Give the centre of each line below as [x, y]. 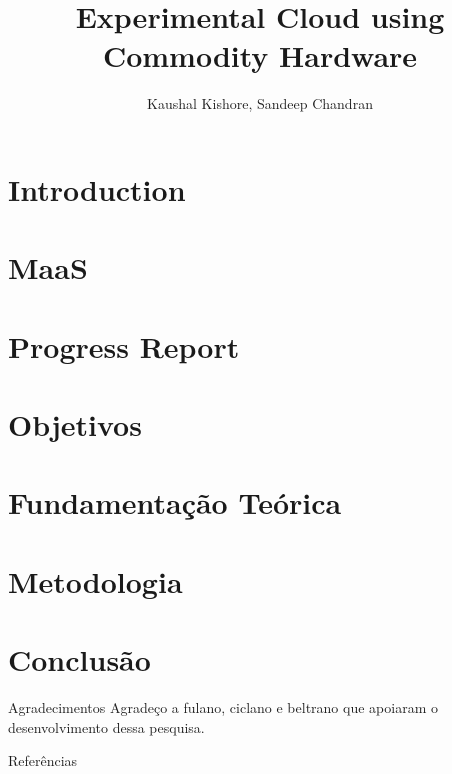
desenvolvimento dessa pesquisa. [106, 726]
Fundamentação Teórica [175, 502]
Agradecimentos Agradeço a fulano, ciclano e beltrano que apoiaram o [223, 707]
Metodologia [95, 580]
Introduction [97, 188]
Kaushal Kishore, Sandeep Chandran [260, 103]
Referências [43, 760]
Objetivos [75, 424]
